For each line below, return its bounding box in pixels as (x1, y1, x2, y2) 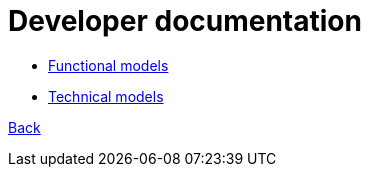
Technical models (48, 87, 164, 105)
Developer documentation (8, 4, 362, 38)
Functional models (48, 56, 169, 74)
